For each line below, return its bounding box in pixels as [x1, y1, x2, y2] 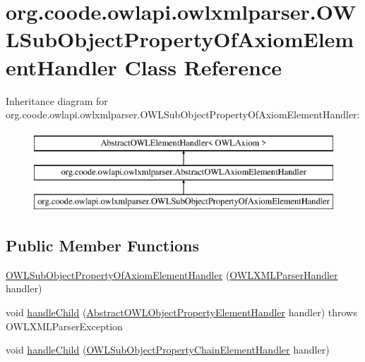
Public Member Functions [6, 235, 199, 256]
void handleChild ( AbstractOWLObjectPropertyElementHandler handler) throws [6, 305, 357, 320]
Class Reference [124, 52, 282, 81]
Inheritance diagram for [6, 93, 108, 108]
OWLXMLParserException [6, 318, 123, 333]
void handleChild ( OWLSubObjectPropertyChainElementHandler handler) [6, 342, 330, 357]
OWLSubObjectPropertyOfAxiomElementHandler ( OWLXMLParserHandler [6, 267, 338, 282]
